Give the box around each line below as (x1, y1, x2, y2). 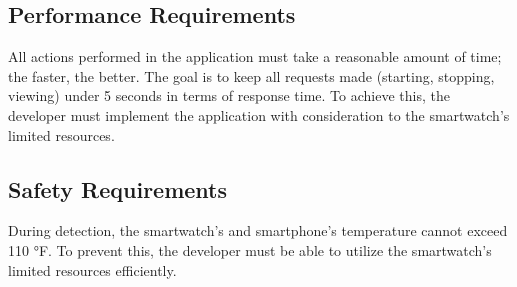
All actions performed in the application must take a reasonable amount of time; (8, 46, 502, 67)
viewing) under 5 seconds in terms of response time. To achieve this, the (8, 85, 450, 106)
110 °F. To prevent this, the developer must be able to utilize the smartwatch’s (8, 239, 492, 260)
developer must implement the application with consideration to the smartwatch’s (8, 104, 510, 125)
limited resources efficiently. (8, 259, 177, 280)
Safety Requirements (8, 173, 228, 204)
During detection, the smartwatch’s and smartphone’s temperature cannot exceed (8, 220, 508, 241)
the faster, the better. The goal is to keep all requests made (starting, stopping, (8, 65, 495, 86)
